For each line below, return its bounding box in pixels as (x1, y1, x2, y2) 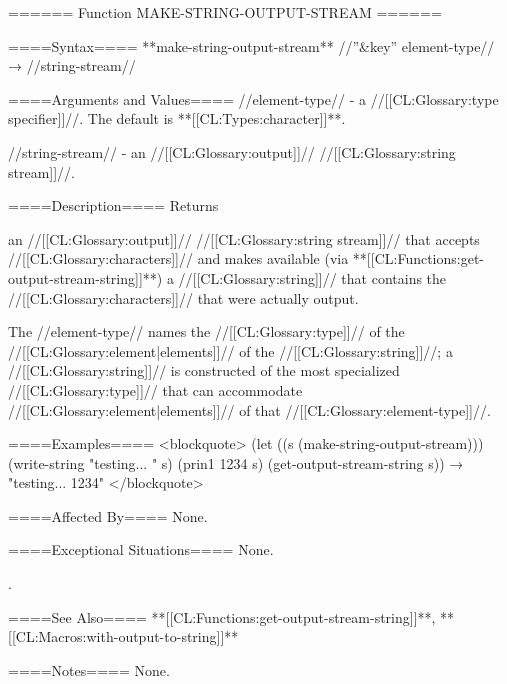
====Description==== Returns (8, 195, 219, 216)
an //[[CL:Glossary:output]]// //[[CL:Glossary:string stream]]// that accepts (8, 228, 480, 249)
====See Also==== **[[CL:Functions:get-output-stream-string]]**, (8, 606, 436, 627)
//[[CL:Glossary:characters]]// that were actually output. (8, 287, 359, 308)
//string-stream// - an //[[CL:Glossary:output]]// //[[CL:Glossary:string (8, 141, 456, 162)
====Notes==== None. (8, 659, 170, 680)
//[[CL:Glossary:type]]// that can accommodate (8, 379, 303, 400)
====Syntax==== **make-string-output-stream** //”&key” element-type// (8, 35, 495, 56)
